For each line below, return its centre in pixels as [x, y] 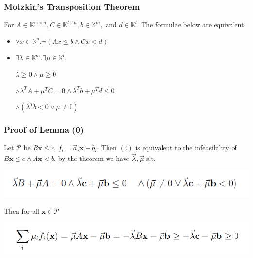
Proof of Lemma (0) [44, 129]
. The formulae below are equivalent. [191, 25]
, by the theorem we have [92, 158]
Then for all [22, 210]
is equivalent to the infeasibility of [186, 148]
